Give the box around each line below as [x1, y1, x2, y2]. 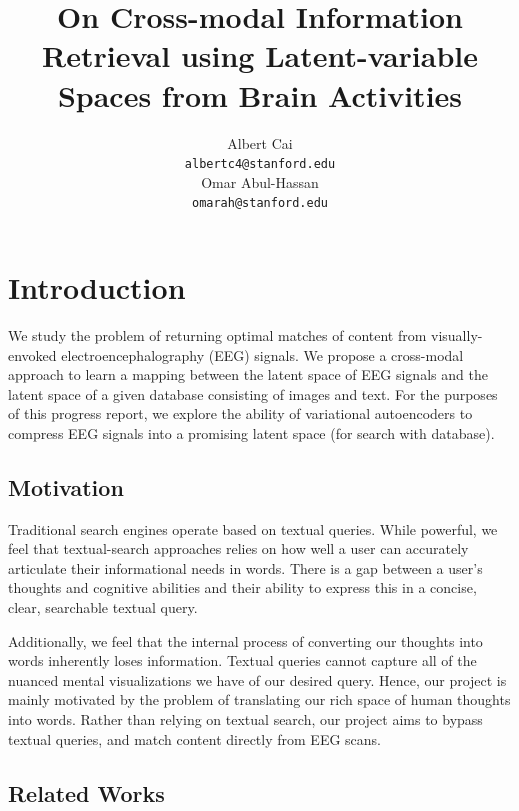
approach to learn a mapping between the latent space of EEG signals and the [8, 364, 488, 385]
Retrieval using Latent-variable [42, 35, 478, 76]
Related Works [8, 777, 165, 808]
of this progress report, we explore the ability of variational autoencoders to [8, 403, 473, 424]
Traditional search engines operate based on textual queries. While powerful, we [8, 518, 498, 539]
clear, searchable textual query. [8, 597, 198, 618]
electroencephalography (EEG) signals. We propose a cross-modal [61, 344, 464, 365]
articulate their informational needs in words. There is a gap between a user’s [8, 557, 483, 578]
